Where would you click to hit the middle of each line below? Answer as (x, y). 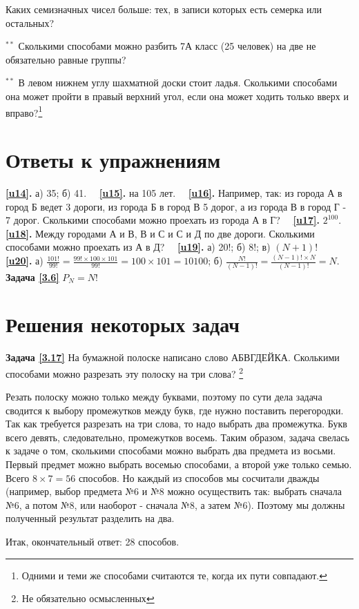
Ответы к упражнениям (113, 159)
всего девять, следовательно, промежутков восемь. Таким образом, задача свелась (177, 437)
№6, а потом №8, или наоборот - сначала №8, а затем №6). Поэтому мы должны (175, 504)
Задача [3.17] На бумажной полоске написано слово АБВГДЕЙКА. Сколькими (173, 357)
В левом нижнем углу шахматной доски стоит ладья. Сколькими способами (178, 83)
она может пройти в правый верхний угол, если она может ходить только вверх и (177, 96)
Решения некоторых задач (123, 324)
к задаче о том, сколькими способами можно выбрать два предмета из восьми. (171, 451)
